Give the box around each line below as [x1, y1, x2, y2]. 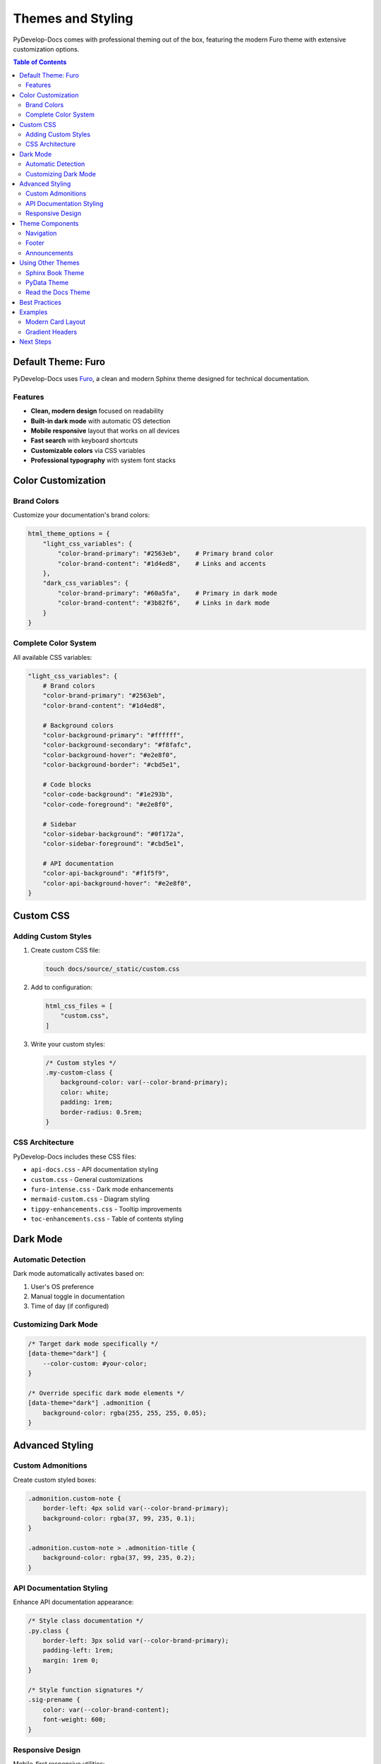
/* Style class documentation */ [28, 1617, 144, 1625]
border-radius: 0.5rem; [60, 1108, 143, 1116]
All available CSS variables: [13, 653, 92, 661]
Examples [19, 308, 48, 317]
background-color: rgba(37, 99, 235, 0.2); [42, 1554, 195, 1562]
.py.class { [28, 1626, 70, 1635]
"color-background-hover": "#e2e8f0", [42, 751, 177, 759]
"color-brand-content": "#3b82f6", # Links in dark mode [57, 599, 270, 607]
